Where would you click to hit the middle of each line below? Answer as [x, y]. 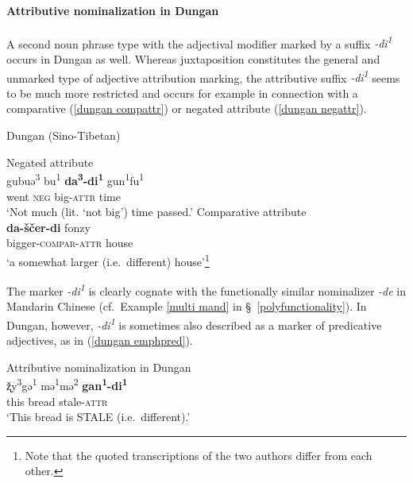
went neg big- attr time [64, 196]
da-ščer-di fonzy [48, 227]
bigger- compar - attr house [70, 243]
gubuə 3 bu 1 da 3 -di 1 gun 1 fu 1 [75, 179]
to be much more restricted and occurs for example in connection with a [182, 93]
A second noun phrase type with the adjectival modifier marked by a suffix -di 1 [199, 42]
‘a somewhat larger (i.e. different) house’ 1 [108, 260]
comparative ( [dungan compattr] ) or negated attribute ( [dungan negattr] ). [187, 108]
